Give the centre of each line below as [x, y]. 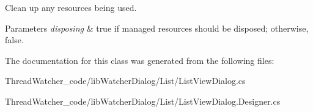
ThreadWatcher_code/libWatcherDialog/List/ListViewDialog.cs [125, 81]
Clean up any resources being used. [71, 7]
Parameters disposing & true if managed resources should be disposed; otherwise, [157, 28]
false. [14, 40]
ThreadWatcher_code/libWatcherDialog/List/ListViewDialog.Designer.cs [143, 101]
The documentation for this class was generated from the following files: [140, 60]
